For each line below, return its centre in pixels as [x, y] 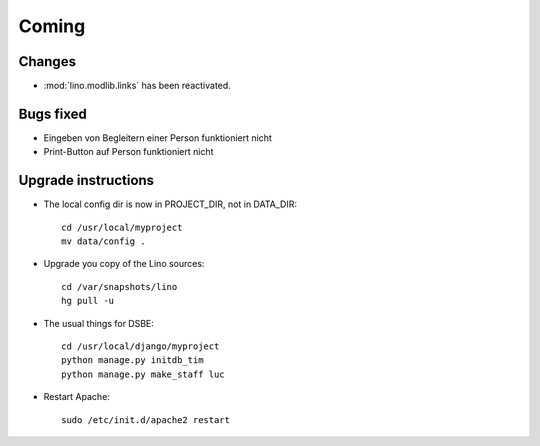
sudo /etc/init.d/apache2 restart [145, 419]
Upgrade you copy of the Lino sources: [124, 264]
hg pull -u [88, 301]
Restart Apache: [76, 397]
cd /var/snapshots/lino [119, 286]
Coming [52, 26]
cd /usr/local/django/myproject [140, 346]
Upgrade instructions [86, 180]
